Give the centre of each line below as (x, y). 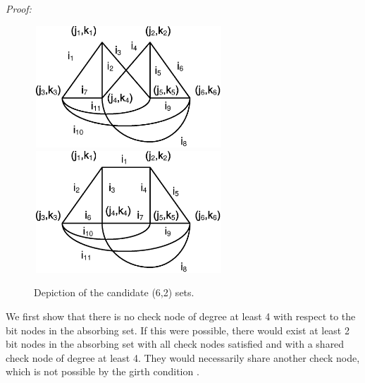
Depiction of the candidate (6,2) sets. (114, 292)
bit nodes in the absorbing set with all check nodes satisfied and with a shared (175, 344)
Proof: (19, 8)
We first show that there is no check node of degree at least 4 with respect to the (181, 316)
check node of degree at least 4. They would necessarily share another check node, (183, 357)
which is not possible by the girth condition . (103, 371)
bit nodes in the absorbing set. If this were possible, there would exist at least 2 (178, 330)
